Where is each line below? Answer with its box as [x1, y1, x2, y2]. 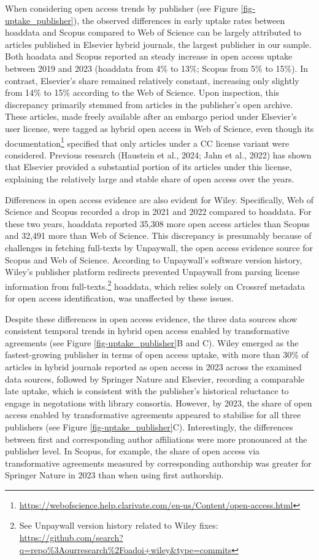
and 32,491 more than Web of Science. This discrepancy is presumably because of [5, 229, 312, 242]
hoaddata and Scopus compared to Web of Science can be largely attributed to [5, 26, 301, 39]
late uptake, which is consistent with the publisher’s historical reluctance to [5, 384, 289, 397]
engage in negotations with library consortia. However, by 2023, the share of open [5, 396, 312, 409]
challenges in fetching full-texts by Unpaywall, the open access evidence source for [5, 241, 313, 254]
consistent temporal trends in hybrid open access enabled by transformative [5, 324, 290, 337]
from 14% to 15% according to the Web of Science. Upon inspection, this [5, 86, 280, 99]
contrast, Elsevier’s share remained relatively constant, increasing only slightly [5, 74, 299, 87]
